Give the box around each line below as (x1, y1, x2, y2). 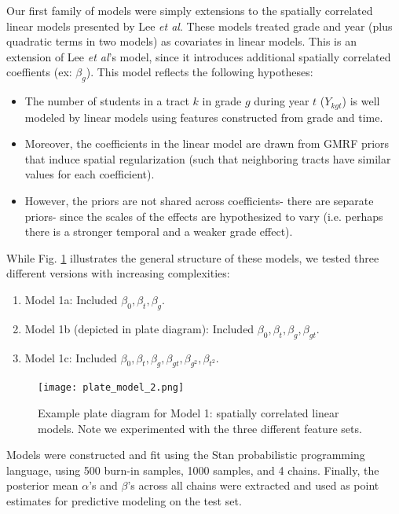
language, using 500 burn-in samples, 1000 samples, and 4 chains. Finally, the (6, 461, 379, 478)
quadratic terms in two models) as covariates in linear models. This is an (6, 33, 357, 50)
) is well (342, 93, 380, 109)
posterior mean (6, 477, 79, 494)
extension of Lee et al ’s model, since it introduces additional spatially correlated (6, 48, 391, 64)
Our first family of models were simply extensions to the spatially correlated (6, 2, 373, 18)
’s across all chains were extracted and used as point (127, 477, 379, 494)
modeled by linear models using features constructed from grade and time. (24, 108, 383, 125)
